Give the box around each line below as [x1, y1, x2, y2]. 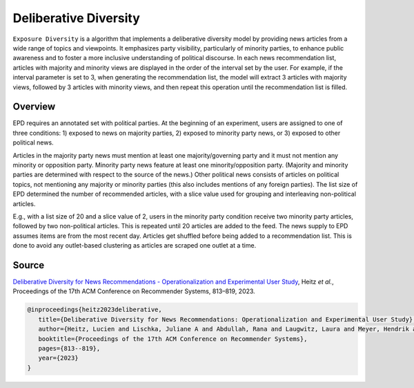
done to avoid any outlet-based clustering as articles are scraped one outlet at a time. [12, 241, 257, 250]
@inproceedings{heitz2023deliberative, [27, 306, 162, 314]
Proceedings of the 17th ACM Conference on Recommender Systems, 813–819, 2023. [12, 287, 255, 295]
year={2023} [38, 354, 79, 362]
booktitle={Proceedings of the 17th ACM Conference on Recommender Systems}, [38, 335, 308, 342]
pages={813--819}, [38, 344, 101, 352]
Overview [12, 101, 56, 113]
